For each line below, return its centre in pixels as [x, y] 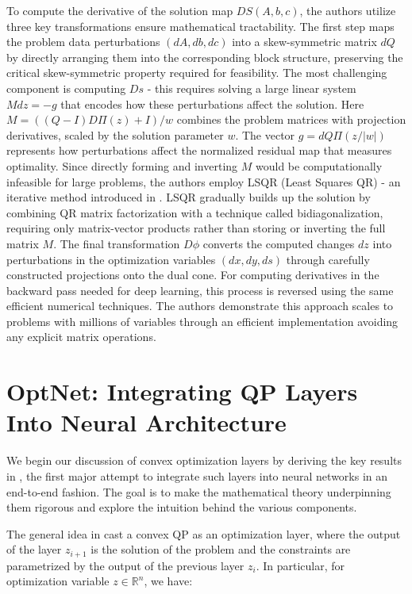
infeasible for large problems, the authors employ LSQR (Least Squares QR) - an [204, 181]
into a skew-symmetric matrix [304, 42]
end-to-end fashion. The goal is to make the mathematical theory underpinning [199, 491]
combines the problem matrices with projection [291, 119]
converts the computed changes [279, 243]
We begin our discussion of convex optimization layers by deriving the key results [204, 460]
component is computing [66, 88]
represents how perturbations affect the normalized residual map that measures [199, 150]
